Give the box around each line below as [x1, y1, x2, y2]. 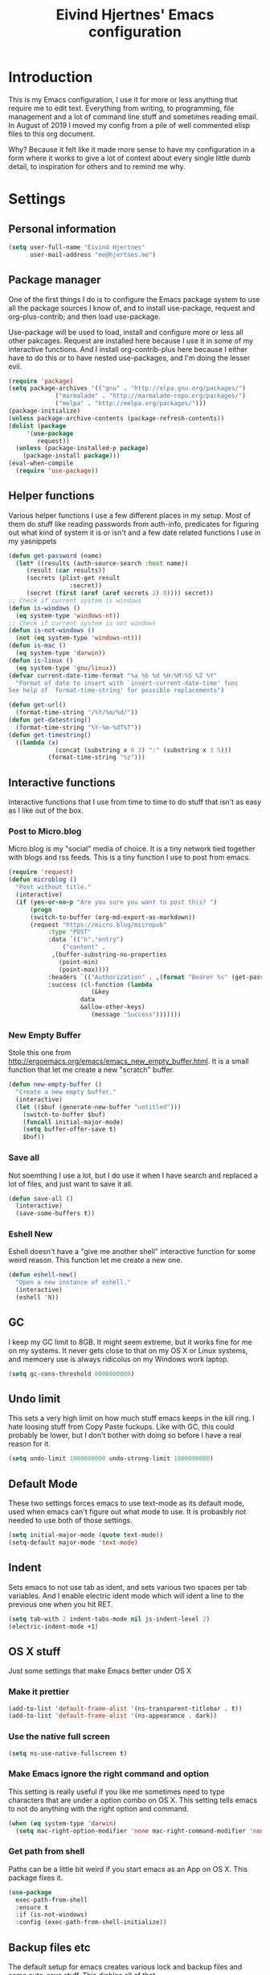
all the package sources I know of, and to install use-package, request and [8, 303, 256, 313]
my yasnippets [8, 536, 57, 545]
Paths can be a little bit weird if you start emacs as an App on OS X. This [8, 1864, 247, 1874]
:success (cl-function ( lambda [47, 980, 153, 988]
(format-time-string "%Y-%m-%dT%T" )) [15, 723, 142, 731]
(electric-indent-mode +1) [8, 1622, 99, 1630]
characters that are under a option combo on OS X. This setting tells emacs [8, 1795, 258, 1805]
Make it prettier [8, 1686, 70, 1697]
